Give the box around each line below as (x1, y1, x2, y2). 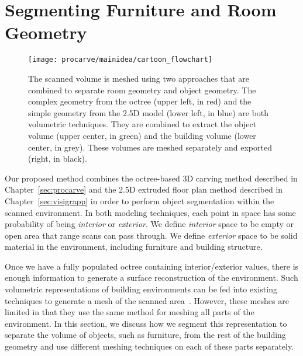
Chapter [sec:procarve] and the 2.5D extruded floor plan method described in (5, 183, 283, 196)
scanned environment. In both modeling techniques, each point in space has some (5, 206, 296, 218)
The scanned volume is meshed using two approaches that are (28, 72, 250, 84)
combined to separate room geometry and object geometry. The (28, 83, 256, 96)
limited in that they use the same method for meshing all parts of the (5, 306, 254, 318)
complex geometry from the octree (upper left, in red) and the (28, 95, 252, 107)
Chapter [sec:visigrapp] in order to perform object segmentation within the (5, 194, 274, 207)
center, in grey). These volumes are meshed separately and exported (28, 141, 272, 153)
